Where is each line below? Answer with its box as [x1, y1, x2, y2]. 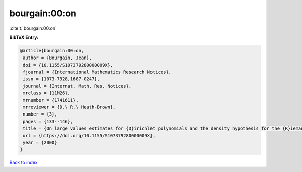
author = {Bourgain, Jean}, [23, 55, 92, 61]
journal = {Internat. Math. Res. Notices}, [23, 83, 132, 89]
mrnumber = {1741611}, [23, 97, 79, 103]
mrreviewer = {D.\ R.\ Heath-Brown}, [23, 104, 116, 110]
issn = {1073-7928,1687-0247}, [23, 76, 100, 82]
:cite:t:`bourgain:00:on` [9, 25, 57, 31]
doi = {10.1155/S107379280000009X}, [23, 62, 113, 68]
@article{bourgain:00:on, [20, 48, 84, 53]
